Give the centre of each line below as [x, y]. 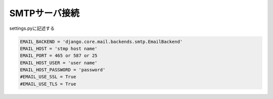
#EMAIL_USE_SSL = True [48, 77]
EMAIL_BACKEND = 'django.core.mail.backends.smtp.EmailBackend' [101, 41]
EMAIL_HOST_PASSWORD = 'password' [63, 70]
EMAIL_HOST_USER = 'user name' [59, 63]
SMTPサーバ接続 [44, 13]
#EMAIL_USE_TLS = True [48, 84]
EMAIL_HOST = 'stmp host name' [59, 48]
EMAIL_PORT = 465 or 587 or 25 [59, 56]
